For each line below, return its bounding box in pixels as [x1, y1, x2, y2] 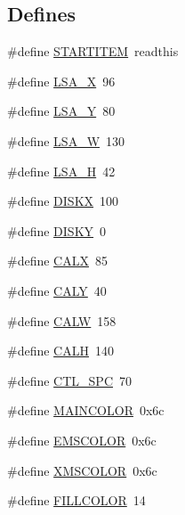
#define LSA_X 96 [7, 71, 116, 90]
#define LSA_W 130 [7, 131, 125, 150]
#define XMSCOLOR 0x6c [7, 461, 157, 479]
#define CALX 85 [7, 251, 108, 270]
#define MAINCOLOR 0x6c [7, 401, 165, 420]
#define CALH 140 [7, 341, 114, 360]
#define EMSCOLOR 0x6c [7, 430, 157, 449]
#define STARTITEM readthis [7, 42, 179, 61]
